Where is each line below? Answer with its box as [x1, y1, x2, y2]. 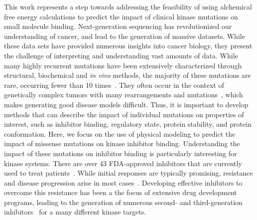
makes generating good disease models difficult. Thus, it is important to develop [4, 99, 249, 109]
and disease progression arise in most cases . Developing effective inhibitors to [4, 177, 243, 188]
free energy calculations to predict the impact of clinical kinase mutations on [4, 11, 238, 21]
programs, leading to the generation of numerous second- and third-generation [4, 197, 243, 207]
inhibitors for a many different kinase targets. [4, 207, 146, 217]
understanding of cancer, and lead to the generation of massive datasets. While [4, 30, 245, 41]
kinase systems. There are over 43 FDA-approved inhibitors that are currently [4, 158, 242, 168]
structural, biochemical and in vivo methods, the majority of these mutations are [4, 70, 251, 80]
